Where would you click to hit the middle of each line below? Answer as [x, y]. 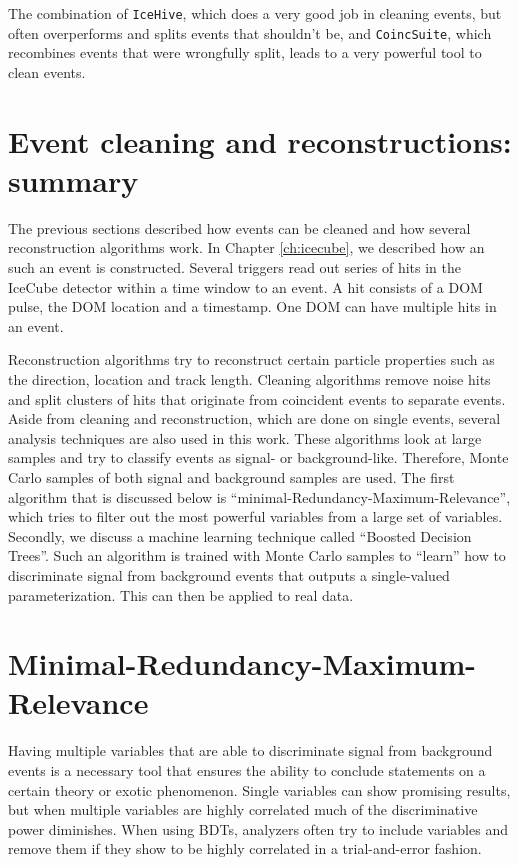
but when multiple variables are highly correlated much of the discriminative [243, 809]
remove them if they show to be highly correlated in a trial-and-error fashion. [245, 848]
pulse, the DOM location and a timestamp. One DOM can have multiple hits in [252, 306]
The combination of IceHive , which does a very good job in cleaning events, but [255, 13]
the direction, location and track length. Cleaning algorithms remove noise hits [249, 378]
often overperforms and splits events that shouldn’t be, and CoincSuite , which [250, 32]
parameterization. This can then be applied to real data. [181, 594]
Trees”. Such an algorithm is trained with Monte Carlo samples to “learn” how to [257, 555]
